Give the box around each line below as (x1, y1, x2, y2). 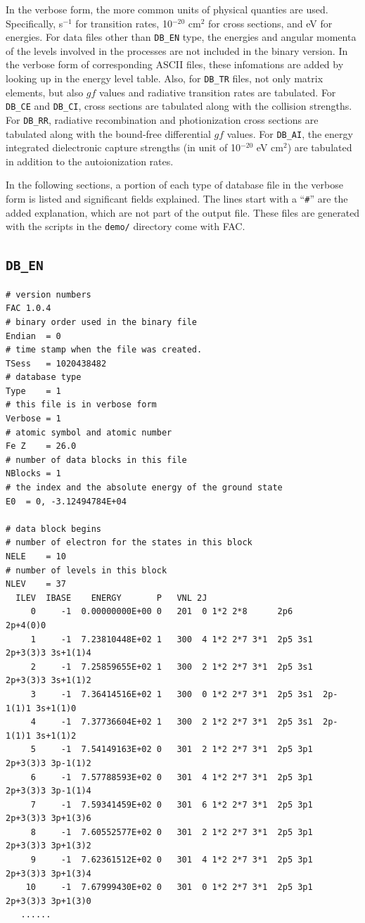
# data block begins (6, 523, 102, 534)
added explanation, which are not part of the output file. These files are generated (6, 205, 360, 219)
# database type (6, 372, 82, 383)
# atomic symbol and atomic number (6, 427, 172, 438)
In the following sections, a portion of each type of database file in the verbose (6, 177, 343, 192)
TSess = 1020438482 (6, 358, 107, 369)
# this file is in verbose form (6, 400, 157, 410)
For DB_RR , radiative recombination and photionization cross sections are (6, 112, 319, 127)
